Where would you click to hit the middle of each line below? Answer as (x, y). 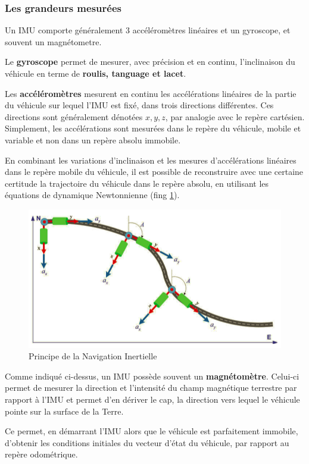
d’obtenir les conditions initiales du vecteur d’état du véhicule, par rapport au (147, 442)
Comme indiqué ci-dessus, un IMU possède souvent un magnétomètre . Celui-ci (152, 376)
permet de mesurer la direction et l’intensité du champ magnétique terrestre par (151, 388)
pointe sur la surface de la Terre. (64, 411)
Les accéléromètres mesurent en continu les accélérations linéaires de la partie (151, 93)
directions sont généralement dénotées (74, 116)
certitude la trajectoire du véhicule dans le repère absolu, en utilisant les (137, 183)
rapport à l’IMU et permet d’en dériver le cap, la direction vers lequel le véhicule (152, 399)
